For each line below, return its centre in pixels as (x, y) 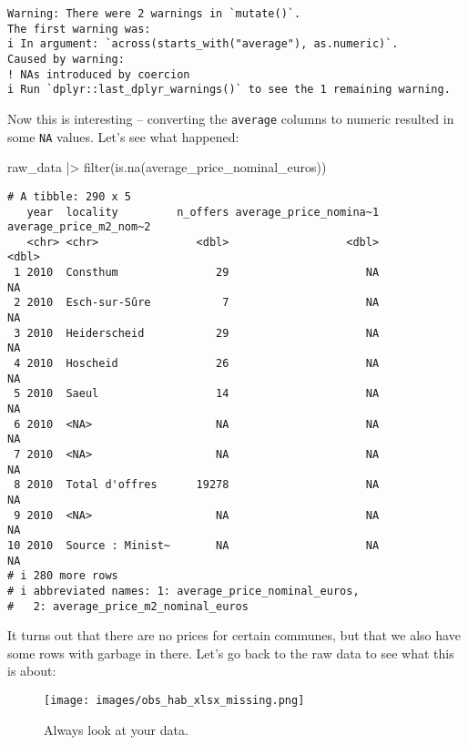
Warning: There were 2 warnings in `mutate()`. (154, 14)
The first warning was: (79, 29)
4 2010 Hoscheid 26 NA (197, 364)
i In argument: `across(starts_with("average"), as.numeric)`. (203, 44)
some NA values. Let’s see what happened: (123, 136)
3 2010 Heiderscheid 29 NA (197, 333)
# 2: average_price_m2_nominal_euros (128, 606)
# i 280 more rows (63, 576)
